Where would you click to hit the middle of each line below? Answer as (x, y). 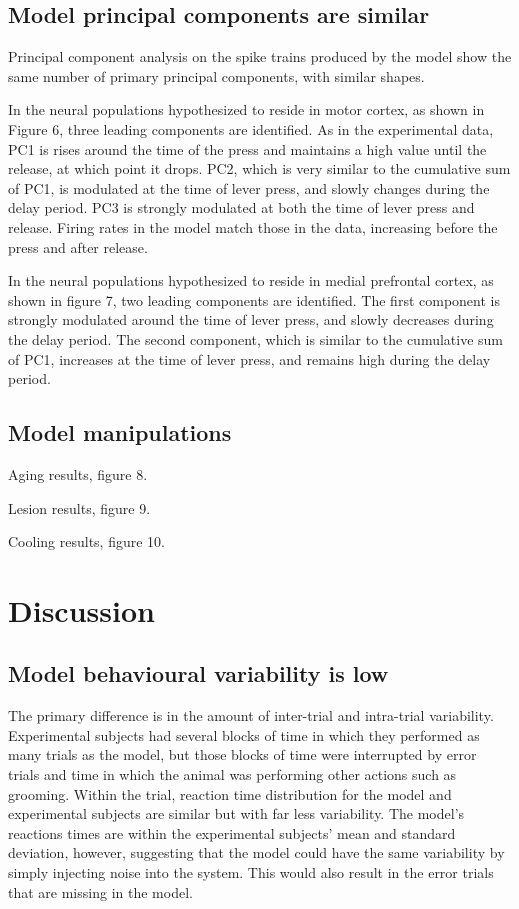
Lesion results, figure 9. (79, 507)
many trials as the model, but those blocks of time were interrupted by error (242, 754)
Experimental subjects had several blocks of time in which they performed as (244, 734)
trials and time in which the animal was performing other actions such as (232, 774)
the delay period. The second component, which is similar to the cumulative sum (256, 338)
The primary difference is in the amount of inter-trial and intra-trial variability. (251, 715)
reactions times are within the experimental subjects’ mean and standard (232, 832)
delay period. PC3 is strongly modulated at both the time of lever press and (241, 207)
